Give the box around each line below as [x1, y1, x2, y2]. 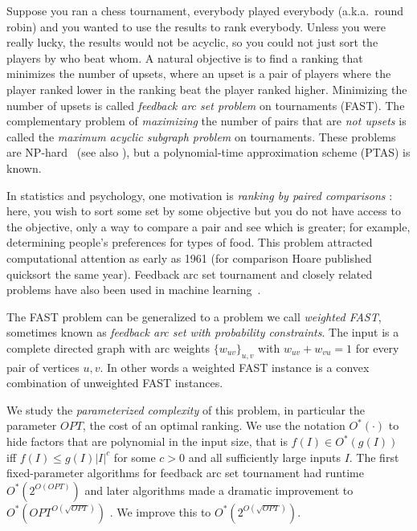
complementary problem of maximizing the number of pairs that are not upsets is [6, 112, 407, 129]
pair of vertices [6, 358, 80, 375]
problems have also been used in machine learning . [6, 281, 261, 298]
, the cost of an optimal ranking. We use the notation [82, 417, 345, 434]
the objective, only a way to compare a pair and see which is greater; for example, [6, 218, 411, 235]
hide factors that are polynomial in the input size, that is [6, 433, 288, 450]
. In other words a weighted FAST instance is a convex [100, 358, 370, 375]
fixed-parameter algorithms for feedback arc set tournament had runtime [6, 464, 364, 481]
